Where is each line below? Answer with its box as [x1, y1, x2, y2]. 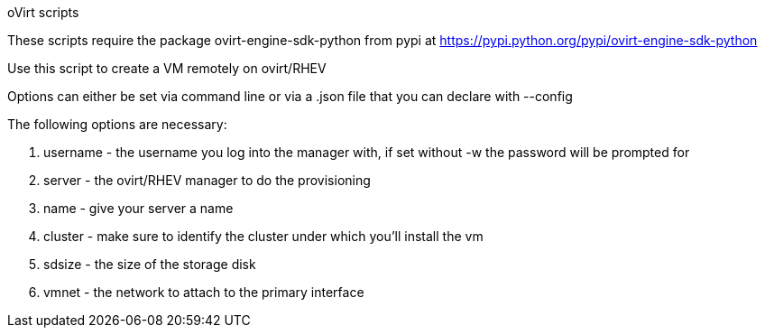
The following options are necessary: [7, 116, 227, 132]
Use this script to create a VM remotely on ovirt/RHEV [7, 60, 327, 76]
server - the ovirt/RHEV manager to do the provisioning [43, 172, 371, 188]
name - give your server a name [43, 200, 234, 216]
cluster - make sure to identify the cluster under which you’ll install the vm [43, 228, 484, 244]
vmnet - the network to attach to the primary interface [43, 284, 364, 300]
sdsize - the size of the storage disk [43, 256, 256, 272]
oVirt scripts [7, 5, 79, 20]
